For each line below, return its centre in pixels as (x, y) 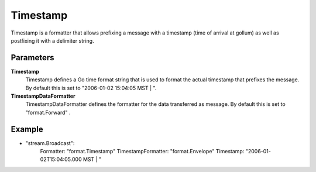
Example (27, 129)
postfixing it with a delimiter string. (52, 40)
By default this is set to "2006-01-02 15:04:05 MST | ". (91, 88)
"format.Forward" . (48, 112)
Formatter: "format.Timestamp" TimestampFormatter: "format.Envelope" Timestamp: (142, 152)
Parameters (32, 58)
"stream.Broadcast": (50, 143)
